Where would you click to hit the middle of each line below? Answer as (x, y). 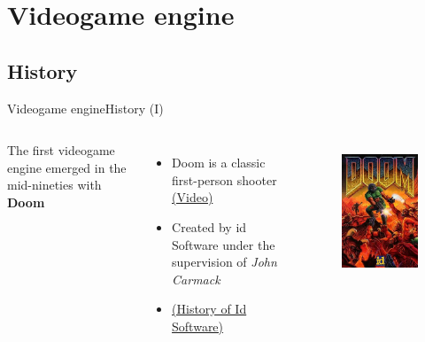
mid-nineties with (54, 185)
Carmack (196, 279)
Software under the (224, 244)
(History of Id (209, 309)
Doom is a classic (219, 163)
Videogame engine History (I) (85, 108)
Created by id (209, 226)
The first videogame (61, 150)
